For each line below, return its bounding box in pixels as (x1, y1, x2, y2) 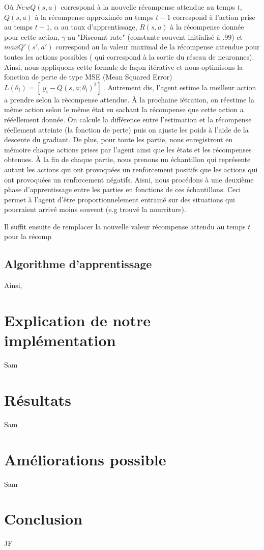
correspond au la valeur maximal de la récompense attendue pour (55, 41, 260, 52)
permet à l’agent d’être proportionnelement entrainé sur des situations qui (4, 194, 236, 204)
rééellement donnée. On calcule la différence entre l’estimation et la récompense (4, 114, 252, 124)
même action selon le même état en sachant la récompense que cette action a (4, 104, 244, 115)
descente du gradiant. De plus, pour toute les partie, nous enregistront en (4, 134, 233, 145)
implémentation (4, 330, 116, 351)
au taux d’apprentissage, (61, 21, 137, 32)
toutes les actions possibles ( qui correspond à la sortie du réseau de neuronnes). (4, 51, 254, 62)
